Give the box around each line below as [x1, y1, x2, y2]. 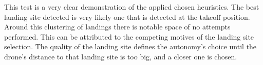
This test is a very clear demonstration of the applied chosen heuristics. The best [4, 2, 259, 12]
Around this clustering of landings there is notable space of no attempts [4, 21, 231, 32]
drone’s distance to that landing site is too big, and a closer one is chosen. [4, 51, 237, 61]
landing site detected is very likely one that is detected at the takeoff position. [4, 11, 250, 22]
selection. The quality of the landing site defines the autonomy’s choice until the [4, 41, 257, 52]
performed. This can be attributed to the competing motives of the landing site [4, 31, 254, 42]
